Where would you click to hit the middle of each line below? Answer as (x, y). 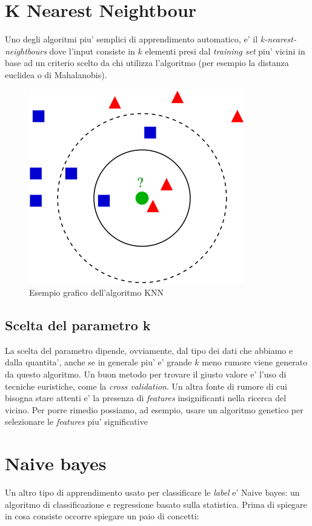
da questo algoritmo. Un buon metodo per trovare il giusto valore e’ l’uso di (146, 374)
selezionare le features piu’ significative (76, 421)
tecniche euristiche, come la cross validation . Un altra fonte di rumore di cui (146, 386)
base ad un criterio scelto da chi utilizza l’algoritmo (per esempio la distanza (147, 63)
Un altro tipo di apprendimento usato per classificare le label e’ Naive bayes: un (152, 492)
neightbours (26, 51)
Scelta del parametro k (78, 325)
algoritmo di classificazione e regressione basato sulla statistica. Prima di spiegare (156, 504)
